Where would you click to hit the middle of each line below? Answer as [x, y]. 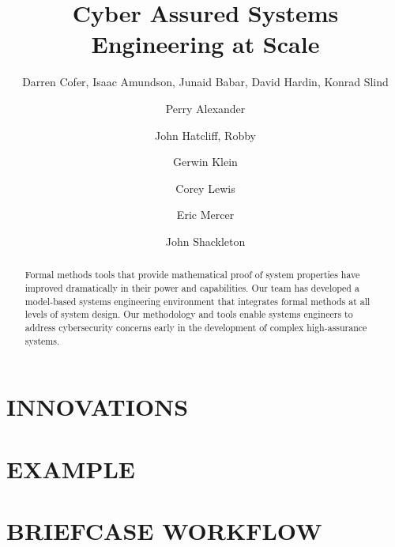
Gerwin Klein [205, 162]
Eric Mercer [205, 215]
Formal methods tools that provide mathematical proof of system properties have [192, 275]
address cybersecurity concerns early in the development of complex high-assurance [196, 327]
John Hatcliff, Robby [205, 135]
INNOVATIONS [98, 407]
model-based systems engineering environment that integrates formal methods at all [197, 301]
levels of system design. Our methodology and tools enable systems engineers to [189, 314]
